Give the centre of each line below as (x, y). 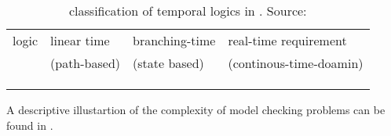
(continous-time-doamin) (296, 63)
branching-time (174, 40)
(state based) (168, 63)
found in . (30, 125)
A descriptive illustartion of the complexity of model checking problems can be (196, 109)
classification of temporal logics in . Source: (188, 11)
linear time (80, 40)
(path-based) (86, 63)
